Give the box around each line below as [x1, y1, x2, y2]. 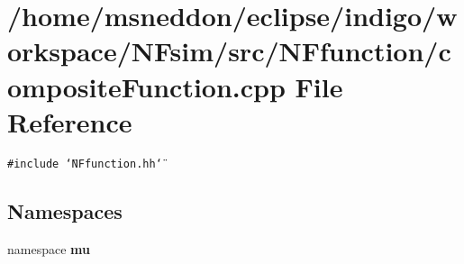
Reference [7, 103, 132, 140]
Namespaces [7, 196, 123, 224]
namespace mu [7, 239, 90, 258]
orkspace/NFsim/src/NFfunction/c [7, 32, 451, 69]
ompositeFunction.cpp [7, 68, 286, 105]
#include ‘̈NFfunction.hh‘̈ [7, 157, 162, 170]
